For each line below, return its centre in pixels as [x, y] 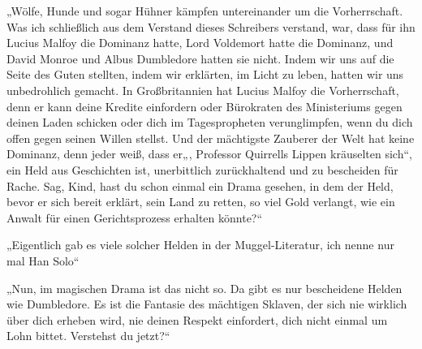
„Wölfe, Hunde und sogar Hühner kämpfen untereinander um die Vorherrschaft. [205, 11]
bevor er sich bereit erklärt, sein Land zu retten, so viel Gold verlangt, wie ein [201, 202]
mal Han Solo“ [43, 260]
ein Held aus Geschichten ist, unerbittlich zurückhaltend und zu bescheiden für [202, 169]
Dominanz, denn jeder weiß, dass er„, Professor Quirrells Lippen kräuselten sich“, [209, 154]
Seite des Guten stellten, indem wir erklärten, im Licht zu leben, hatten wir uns [205, 74]
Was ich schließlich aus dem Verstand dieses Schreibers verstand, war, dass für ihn [211, 26]
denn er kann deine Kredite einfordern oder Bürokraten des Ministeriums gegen [205, 106]
